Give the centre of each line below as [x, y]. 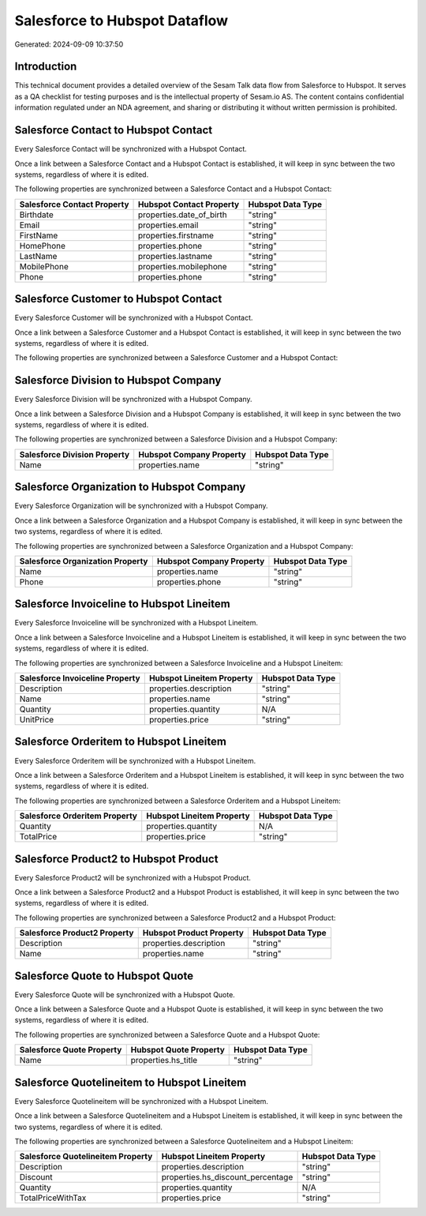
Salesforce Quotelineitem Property [86, 1157]
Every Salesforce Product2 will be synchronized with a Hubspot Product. [133, 877]
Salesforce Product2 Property [77, 933]
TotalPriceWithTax [53, 1198]
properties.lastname [175, 256]
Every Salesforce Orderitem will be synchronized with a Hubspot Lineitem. [135, 760]
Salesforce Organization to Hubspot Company [130, 487]
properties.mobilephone [183, 266]
